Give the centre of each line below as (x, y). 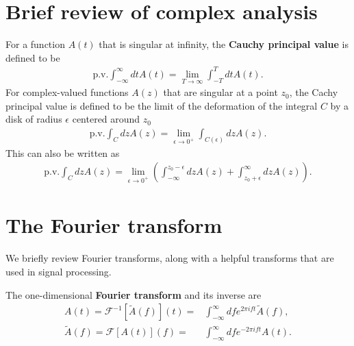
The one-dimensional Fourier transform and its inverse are (134, 294)
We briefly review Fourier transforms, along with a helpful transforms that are (170, 258)
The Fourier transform (114, 225)
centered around (106, 119)
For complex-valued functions (67, 92)
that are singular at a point (220, 92)
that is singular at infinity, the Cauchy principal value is (224, 44)
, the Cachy (314, 92)
